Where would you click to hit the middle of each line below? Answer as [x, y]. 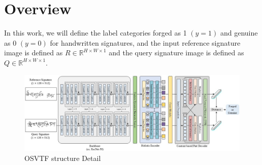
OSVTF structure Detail [63, 158]
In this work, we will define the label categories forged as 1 [95, 33]
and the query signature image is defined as [176, 53]
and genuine [239, 33]
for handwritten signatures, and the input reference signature [145, 42]
